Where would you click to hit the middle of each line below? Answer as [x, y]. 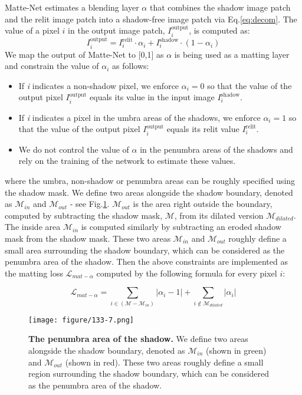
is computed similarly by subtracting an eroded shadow [181, 227]
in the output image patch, [116, 30]
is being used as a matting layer [232, 54]
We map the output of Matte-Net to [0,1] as [84, 54]
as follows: [131, 66]
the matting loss [34, 273]
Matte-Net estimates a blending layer [72, 7]
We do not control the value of [74, 149]
